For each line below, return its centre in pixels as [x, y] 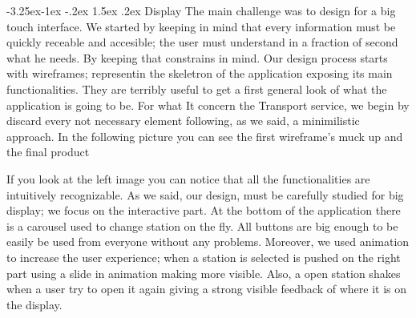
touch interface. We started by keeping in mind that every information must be [201, 26]
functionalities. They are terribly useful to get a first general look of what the [197, 89]
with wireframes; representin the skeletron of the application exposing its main [200, 73]
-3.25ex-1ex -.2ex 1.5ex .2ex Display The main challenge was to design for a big [201, 10]
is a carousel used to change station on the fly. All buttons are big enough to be [202, 225]
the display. [34, 304]
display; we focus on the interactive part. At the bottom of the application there [204, 210]
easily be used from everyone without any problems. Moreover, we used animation [208, 242]
